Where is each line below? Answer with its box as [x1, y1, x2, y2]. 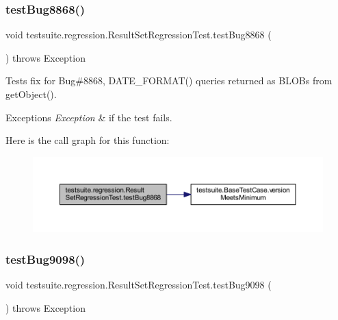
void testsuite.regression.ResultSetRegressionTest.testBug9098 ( [5, 278, 272, 292]
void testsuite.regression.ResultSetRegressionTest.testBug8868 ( [5, 27, 272, 42]
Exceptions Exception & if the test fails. [5, 110, 172, 124]
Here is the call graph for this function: [5, 133, 170, 147]
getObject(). [5, 87, 57, 101]
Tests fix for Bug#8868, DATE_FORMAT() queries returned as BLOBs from [5, 73, 333, 88]
